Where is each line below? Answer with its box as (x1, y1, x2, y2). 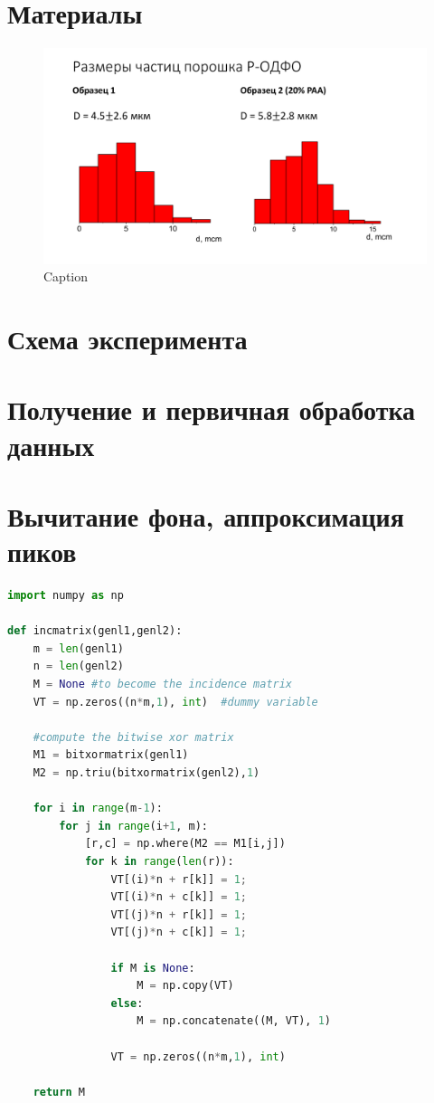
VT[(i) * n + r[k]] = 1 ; (110, 872, 247, 886)
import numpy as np (7, 589, 124, 603)
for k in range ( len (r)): (84, 854, 234, 868)
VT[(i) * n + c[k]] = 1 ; (110, 890, 247, 904)
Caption (43, 267, 89, 286)
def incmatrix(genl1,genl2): (7, 624, 183, 638)
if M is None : (110, 961, 195, 975)
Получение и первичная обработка (7, 391, 416, 428)
